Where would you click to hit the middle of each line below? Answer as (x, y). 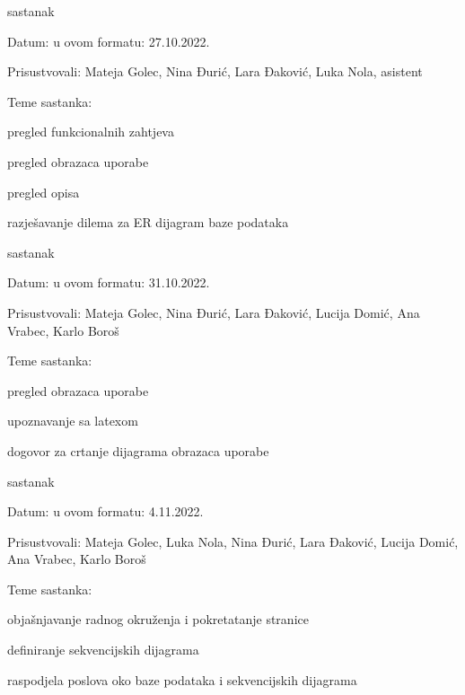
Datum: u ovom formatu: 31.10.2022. (109, 282)
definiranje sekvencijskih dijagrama (103, 650)
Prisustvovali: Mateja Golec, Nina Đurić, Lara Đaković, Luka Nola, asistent (215, 71)
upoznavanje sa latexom (73, 421)
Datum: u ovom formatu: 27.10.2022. (109, 41)
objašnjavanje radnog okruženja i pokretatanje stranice (158, 619)
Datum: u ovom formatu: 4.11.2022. (105, 511)
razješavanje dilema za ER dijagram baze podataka (148, 222)
